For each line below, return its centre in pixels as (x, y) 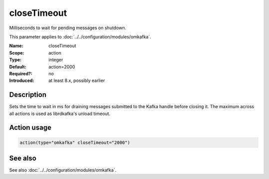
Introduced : (22, 81)
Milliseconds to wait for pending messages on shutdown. (68, 28)
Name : (16, 46)
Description (28, 95)
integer (56, 60)
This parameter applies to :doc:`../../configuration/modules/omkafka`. (80, 37)
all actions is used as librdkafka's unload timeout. (60, 114)
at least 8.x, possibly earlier (77, 81)
